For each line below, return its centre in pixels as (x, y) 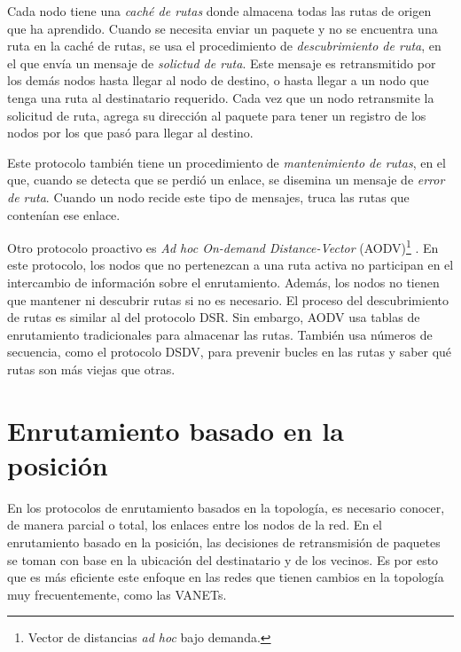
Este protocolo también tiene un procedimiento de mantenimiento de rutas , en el (227, 162)
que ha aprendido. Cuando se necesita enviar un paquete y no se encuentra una (223, 28)
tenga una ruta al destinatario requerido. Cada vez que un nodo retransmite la (221, 97)
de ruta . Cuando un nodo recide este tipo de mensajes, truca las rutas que (208, 196)
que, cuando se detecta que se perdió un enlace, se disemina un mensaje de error (226, 180)
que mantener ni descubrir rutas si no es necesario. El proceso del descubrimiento (228, 299)
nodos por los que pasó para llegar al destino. (130, 133)
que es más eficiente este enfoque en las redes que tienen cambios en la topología (226, 577)
